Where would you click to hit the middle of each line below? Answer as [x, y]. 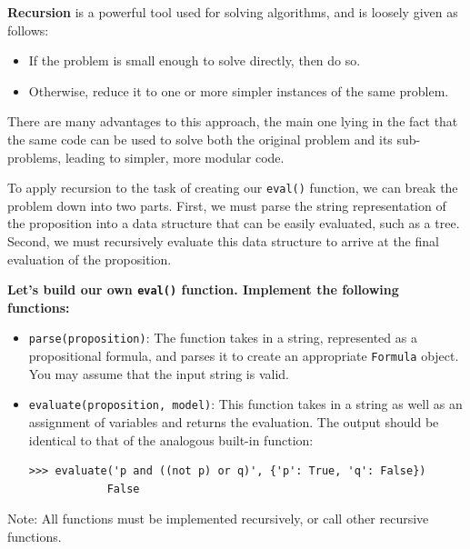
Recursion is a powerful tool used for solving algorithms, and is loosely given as [233, 12]
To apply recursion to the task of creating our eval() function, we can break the [233, 188]
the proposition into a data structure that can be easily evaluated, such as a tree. [234, 223]
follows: [28, 30]
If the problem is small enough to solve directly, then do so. [195, 60]
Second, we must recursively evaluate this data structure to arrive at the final [223, 241]
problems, [35, 157]
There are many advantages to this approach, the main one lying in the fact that [233, 121]
